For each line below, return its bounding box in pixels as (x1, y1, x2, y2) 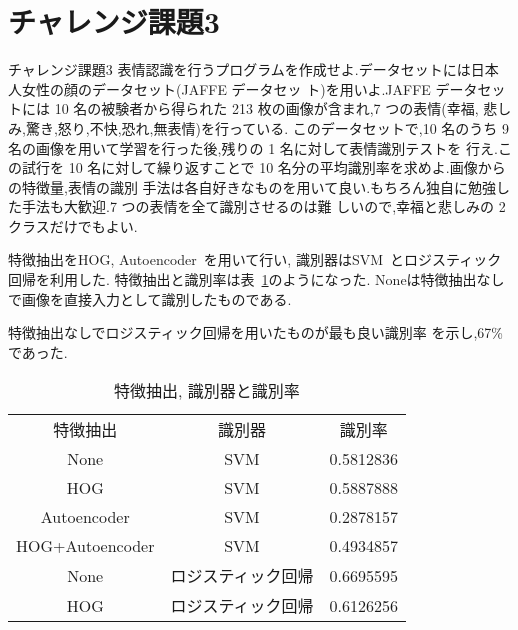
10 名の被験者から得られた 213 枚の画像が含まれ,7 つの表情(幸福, (54, 98, 479, 119)
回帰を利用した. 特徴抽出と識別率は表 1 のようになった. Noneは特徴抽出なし (8, 269, 505, 290)
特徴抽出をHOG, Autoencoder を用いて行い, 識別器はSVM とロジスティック (8, 249, 502, 270)
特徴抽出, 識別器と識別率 (114, 379, 300, 403)
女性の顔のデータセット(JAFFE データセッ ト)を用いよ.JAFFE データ (21, 78, 478, 99)
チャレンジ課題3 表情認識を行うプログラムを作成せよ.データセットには (8, 59, 471, 80)
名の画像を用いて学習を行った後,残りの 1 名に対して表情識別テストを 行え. (8, 137, 498, 158)
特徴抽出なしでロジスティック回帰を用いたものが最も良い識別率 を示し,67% (8, 322, 503, 343)
